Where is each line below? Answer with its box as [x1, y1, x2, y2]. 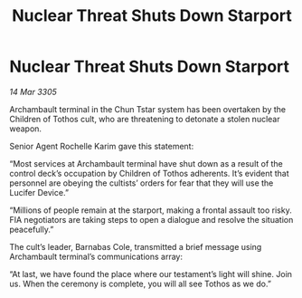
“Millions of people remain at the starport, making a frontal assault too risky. [9, 205, 292, 216]
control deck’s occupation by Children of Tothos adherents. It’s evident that [9, 168, 289, 178]
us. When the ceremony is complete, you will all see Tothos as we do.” [9, 278, 271, 289]
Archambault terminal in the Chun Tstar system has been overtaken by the [9, 103, 287, 114]
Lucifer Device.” [9, 187, 70, 197]
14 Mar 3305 [9, 86, 57, 97]
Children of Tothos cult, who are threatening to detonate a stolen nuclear [9, 113, 280, 124]
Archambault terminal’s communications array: [9, 251, 184, 262]
